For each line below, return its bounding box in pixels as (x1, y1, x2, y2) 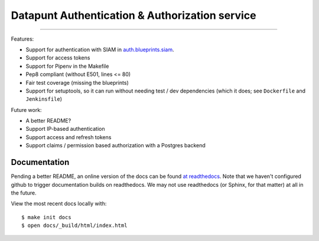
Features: (11, 35, 34, 42)
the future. (11, 189, 37, 196)
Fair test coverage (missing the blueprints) (25, 79, 129, 86)
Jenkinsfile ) (25, 95, 62, 103)
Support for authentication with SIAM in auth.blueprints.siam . (25, 46, 174, 53)
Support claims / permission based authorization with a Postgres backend (25, 142, 206, 149)
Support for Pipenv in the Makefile (25, 62, 109, 70)
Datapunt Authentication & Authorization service (11, 9, 256, 22)
